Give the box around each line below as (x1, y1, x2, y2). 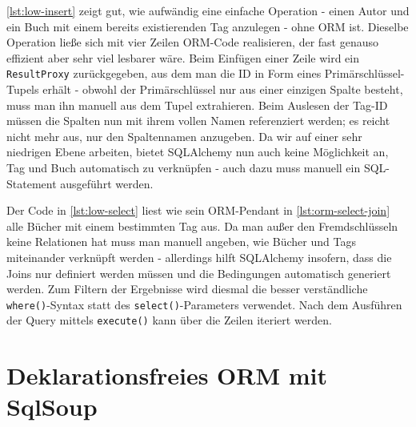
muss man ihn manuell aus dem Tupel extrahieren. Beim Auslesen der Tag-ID (6, 96, 388, 113)
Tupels (6, 81, 39, 98)
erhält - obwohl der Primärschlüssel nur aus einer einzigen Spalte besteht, (42, 81, 403, 98)
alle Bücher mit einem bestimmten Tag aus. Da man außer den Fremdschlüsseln (6, 217, 398, 234)
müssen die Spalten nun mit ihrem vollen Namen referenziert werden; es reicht (6, 112, 390, 129)
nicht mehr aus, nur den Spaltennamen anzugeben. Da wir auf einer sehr (6, 127, 362, 144)
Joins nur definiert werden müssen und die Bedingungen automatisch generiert (6, 264, 391, 281)
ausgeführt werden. (60, 175, 154, 191)
